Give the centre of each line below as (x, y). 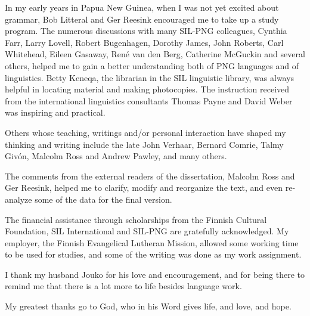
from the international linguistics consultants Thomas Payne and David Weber (149, 100)
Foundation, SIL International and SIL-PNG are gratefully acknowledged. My (147, 231)
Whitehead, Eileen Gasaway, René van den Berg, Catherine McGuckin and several (155, 54)
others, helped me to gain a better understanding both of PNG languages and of (152, 65)
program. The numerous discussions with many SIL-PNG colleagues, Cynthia (146, 31)
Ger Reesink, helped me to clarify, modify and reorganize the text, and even (144, 188)
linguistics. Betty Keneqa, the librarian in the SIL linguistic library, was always (150, 77)
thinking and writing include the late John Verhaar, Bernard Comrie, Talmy (144, 144)
